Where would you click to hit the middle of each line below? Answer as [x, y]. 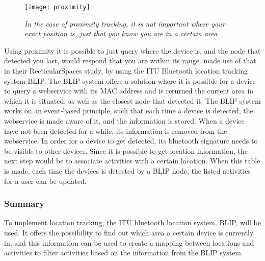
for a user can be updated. [45, 181]
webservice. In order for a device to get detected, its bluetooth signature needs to [131, 141]
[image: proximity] [57, 7]
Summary [24, 204]
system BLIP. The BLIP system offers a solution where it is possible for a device [130, 80]
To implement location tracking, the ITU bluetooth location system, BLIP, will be [132, 222]
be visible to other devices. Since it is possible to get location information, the [126, 150]
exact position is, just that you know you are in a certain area [121, 33]
